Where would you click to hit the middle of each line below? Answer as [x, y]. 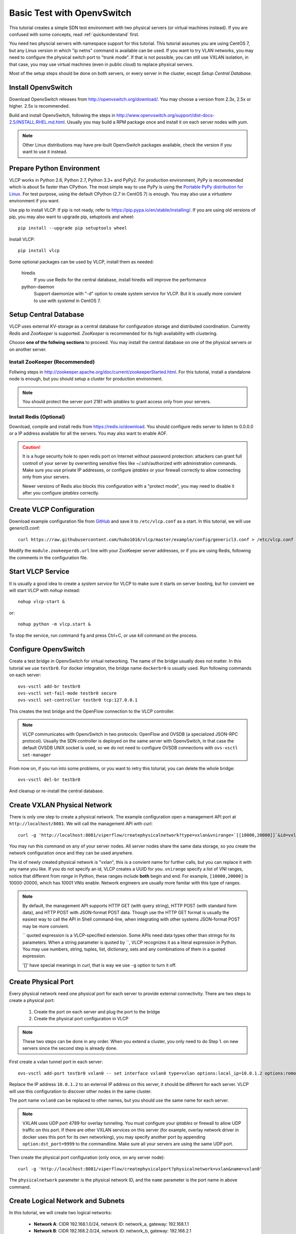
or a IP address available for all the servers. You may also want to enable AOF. [88, 433]
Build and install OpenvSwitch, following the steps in [62, 115]
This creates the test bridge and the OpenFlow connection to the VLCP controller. [92, 711]
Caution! [32, 447]
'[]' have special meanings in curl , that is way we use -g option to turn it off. [99, 965]
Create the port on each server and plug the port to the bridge [97, 1011]
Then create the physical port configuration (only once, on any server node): [87, 1157]
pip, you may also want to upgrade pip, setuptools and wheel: [72, 217]
